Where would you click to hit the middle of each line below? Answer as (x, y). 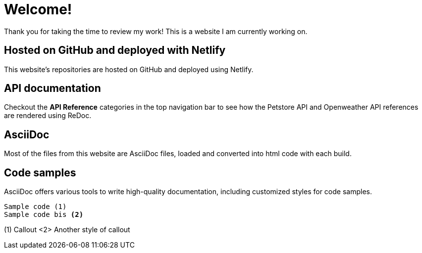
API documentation (53, 88)
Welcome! (38, 9)
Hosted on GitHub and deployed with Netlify (115, 50)
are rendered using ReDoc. (48, 116)
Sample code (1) (35, 207)
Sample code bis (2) (44, 215)
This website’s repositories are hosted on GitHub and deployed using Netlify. (129, 69)
